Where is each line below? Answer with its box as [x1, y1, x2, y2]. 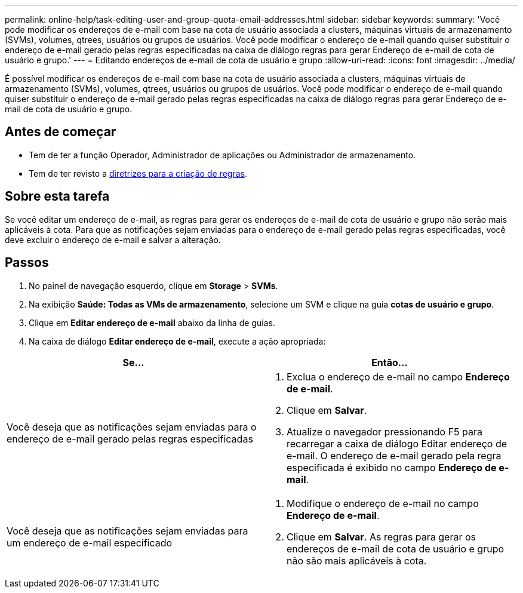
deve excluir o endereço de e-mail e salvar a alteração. [5, 234, 221, 245]
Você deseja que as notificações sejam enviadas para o [7, 420, 257, 433]
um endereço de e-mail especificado [7, 536, 173, 549]
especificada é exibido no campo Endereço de [287, 461, 497, 474]
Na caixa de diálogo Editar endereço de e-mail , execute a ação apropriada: [29, 336, 326, 346]
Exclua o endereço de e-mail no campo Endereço [287, 370, 510, 383]
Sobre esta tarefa [5, 189, 110, 204]
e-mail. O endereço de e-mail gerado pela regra [287, 449, 502, 462]
